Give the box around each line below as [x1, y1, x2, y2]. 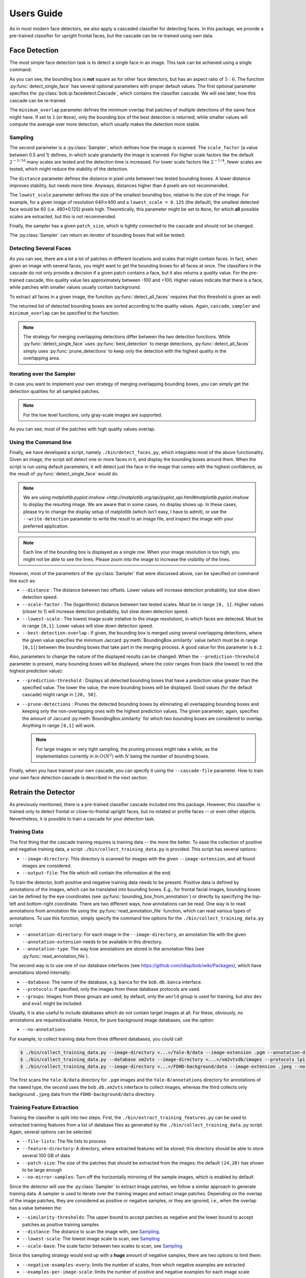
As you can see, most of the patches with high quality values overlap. [9, 426, 156, 432]
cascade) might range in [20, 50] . [22, 692, 98, 698]
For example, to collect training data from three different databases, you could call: [9, 1036, 184, 1042]
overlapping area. [23, 355, 61, 361]
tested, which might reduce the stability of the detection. [9, 166, 129, 172]
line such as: [9, 578, 36, 584]
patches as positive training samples [22, 1221, 99, 1227]
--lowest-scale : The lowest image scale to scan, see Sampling [22, 1236, 160, 1242]
